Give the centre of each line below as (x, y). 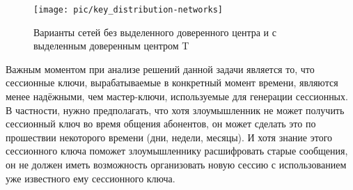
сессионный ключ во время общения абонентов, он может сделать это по (161, 124)
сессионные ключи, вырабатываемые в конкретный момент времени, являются (172, 82)
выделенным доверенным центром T (111, 46)
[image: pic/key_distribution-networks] (128, 10)
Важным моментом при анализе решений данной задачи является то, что (160, 69)
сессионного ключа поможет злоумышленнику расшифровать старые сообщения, (177, 151)
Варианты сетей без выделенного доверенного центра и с (155, 32)
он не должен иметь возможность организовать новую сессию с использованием (176, 164)
